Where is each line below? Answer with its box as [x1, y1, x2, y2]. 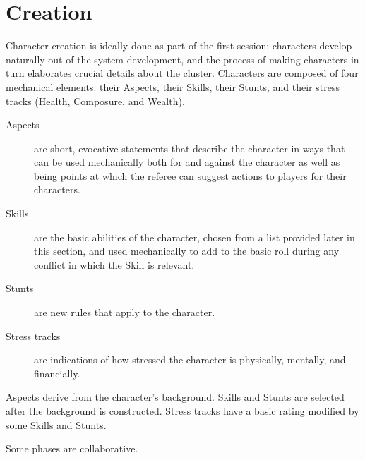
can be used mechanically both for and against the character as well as [34, 155, 340, 169]
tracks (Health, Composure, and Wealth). [6, 93, 185, 108]
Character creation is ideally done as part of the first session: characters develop [6, 38, 352, 53]
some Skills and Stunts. [6, 417, 107, 432]
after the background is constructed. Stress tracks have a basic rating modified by [6, 404, 359, 418]
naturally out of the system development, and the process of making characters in [6, 52, 359, 66]
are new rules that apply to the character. [34, 305, 215, 320]
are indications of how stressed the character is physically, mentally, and [34, 352, 346, 367]
